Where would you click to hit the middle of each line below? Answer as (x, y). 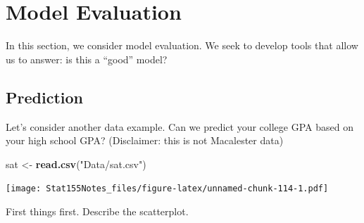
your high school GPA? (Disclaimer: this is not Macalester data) (145, 140)
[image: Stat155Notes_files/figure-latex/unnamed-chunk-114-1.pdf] (167, 189)
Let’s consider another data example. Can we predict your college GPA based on (180, 126)
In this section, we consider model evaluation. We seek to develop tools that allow (182, 45)
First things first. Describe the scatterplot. (97, 211)
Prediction (44, 97)
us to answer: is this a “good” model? (87, 59)
